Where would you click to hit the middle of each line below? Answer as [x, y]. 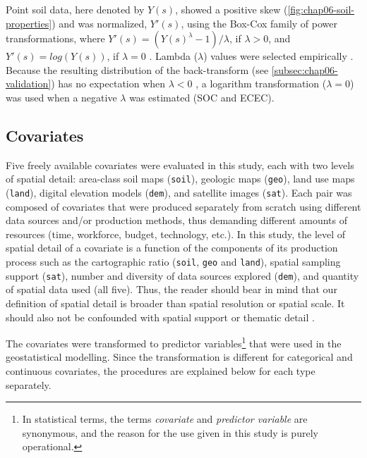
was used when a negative [61, 97]
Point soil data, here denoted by [75, 9]
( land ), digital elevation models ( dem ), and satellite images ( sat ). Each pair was [179, 193]
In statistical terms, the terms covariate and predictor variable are [165, 419]
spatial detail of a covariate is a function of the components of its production [172, 248]
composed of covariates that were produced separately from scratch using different [183, 206]
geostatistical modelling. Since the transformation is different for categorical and [179, 357]
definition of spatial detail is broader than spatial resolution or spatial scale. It [175, 303]
